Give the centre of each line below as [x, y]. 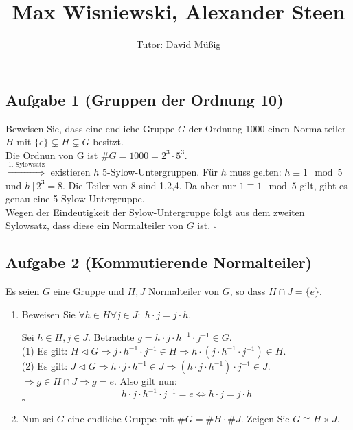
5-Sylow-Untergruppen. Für [160, 172]
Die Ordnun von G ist [52, 155]
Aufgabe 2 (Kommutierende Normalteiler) [159, 262]
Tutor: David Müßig [179, 44]
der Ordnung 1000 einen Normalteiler [267, 128]
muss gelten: [255, 172]
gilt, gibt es [323, 185]
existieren [70, 172]
